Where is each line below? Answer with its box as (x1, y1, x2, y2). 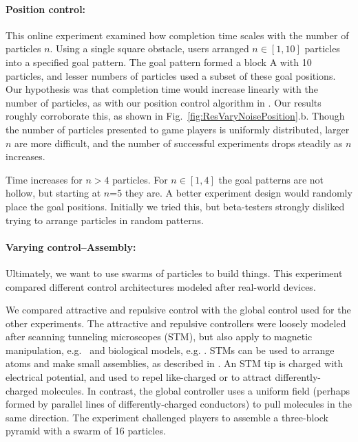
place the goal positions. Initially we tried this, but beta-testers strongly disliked (6, 199, 345, 213)
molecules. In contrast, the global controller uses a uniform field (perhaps (41, 383, 350, 397)
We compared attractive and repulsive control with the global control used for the (6, 302, 351, 317)
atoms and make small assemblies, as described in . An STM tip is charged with (6, 356, 344, 371)
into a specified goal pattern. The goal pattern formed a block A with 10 (6, 54, 312, 69)
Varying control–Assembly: (6, 239, 136, 254)
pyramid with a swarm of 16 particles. (6, 423, 166, 438)
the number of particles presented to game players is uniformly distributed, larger (6, 122, 350, 136)
